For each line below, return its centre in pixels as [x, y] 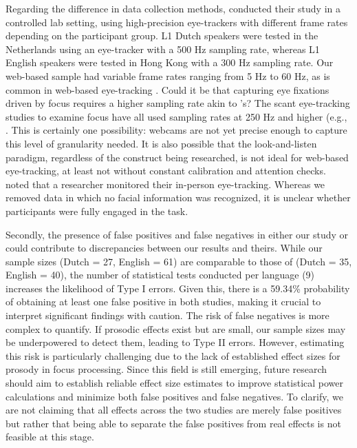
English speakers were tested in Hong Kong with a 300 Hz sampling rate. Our [170, 62]
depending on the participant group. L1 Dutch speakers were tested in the [162, 35]
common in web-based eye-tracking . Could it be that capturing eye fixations [167, 89]
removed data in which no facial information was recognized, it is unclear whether [178, 197]
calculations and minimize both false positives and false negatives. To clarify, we [174, 396]
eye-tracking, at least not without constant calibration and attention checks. [166, 171]
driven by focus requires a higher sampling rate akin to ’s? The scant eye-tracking [178, 103]
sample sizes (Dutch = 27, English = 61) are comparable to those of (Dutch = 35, [179, 261]
